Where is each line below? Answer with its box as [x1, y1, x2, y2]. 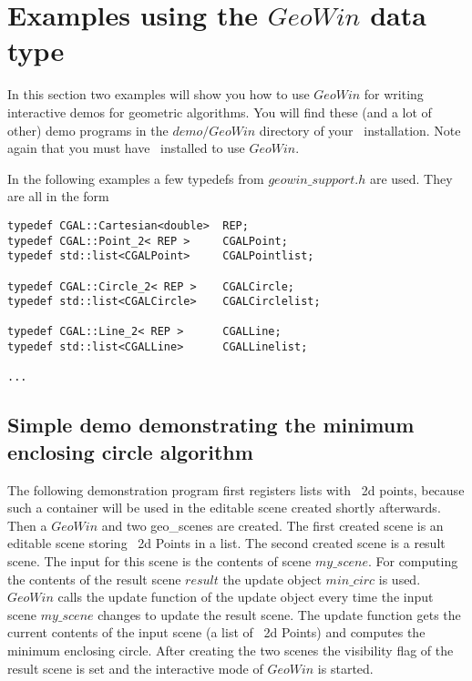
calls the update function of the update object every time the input [57, 587, 434, 606]
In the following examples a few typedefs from [7, 168, 264, 188]
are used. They [369, 168, 453, 188]
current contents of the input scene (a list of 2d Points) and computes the [7, 623, 426, 642]
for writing [364, 85, 424, 104]
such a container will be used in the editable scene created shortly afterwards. [7, 498, 441, 517]
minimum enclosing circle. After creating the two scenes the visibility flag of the [7, 641, 454, 660]
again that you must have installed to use [7, 138, 245, 158]
